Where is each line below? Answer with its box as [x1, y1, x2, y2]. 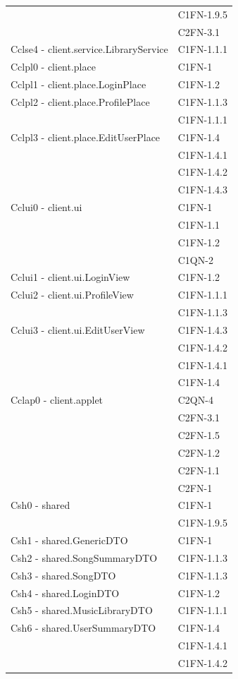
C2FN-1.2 [177, 445, 220, 459]
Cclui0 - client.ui [11, 200, 82, 215]
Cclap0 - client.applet [11, 392, 104, 407]
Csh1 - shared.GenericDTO [11, 533, 128, 548]
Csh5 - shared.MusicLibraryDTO [11, 603, 153, 618]
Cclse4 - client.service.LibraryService [11, 42, 168, 56]
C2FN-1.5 [177, 428, 220, 442]
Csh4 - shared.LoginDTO [11, 585, 120, 600]
